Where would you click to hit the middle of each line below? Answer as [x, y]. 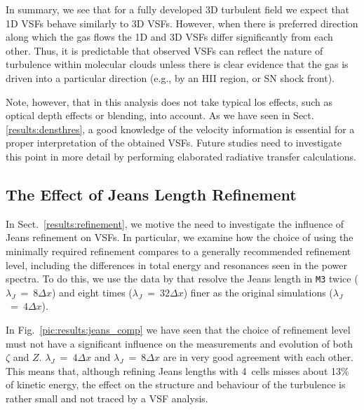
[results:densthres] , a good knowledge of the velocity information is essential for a [180, 129]
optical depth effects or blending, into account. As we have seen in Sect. [160, 115]
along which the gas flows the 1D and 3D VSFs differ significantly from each [169, 37]
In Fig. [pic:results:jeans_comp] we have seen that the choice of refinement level [178, 329]
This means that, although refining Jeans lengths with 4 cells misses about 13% [177, 370]
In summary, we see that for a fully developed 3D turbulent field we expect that [178, 9]
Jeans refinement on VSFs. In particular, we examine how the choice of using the [180, 237]
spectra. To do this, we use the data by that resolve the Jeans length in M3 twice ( [182, 279]
